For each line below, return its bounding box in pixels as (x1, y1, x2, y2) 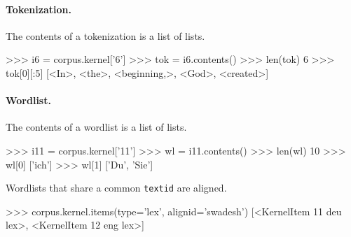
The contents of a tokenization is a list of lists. (6, 28, 205, 43)
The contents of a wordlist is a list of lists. (6, 120, 187, 134)
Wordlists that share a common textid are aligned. (6, 180, 227, 195)
